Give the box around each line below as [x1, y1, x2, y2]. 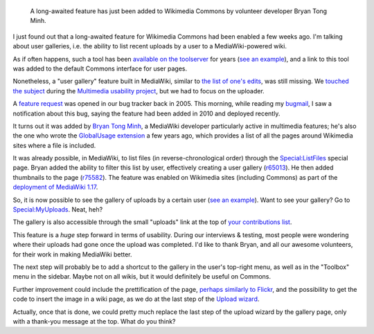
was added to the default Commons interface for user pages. [12, 64, 187, 73]
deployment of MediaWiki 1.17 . [12, 183, 98, 192]
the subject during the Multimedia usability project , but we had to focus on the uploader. [12, 86, 265, 95]
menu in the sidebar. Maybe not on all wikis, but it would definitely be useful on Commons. [12, 272, 271, 281]
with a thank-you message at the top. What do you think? [12, 317, 176, 325]
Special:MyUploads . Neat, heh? [12, 205, 103, 214]
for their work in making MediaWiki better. [12, 250, 132, 259]
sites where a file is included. [12, 141, 96, 149]
